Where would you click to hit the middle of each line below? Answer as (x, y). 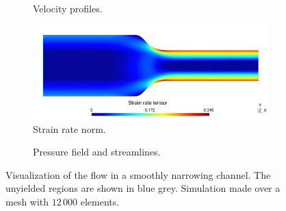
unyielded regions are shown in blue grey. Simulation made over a (143, 188)
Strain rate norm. (69, 128)
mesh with (27, 201)
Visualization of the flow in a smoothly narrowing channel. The (138, 174)
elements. (100, 201)
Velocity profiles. (68, 8)
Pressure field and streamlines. (97, 152)
